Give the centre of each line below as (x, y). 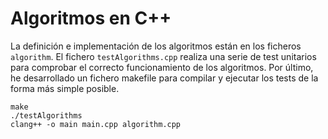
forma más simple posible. (65, 88)
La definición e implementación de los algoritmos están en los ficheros (156, 46)
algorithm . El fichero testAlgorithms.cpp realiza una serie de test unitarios (163, 56)
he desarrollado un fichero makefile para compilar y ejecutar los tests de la (164, 78)
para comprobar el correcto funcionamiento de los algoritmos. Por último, (162, 67)
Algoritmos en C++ (91, 18)
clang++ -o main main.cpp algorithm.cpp (96, 124)
